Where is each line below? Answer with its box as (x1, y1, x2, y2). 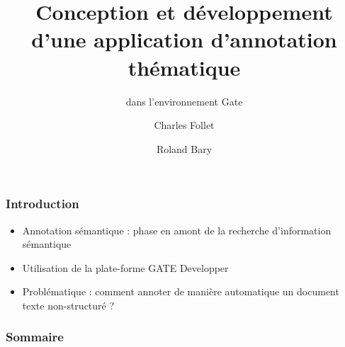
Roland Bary (156, 141, 213, 156)
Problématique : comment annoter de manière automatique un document (22, 284, 339, 299)
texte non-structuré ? (22, 297, 115, 312)
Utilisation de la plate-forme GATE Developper (22, 260, 229, 275)
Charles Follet (154, 118, 215, 132)
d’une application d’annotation (31, 25, 337, 54)
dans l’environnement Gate (125, 93, 243, 108)
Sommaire (6, 328, 64, 346)
